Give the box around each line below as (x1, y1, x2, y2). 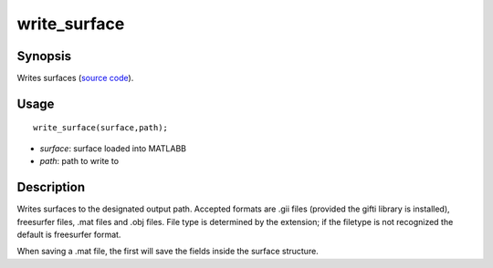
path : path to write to (39, 156, 119, 167)
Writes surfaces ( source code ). (16, 73, 134, 84)
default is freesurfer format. (16, 229, 121, 240)
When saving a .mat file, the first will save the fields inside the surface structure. (16, 246, 319, 257)
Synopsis (16, 48, 72, 64)
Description (16, 180, 86, 195)
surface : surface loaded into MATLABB (39, 142, 187, 154)
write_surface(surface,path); (33, 123, 169, 133)
